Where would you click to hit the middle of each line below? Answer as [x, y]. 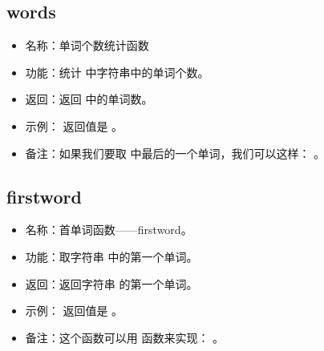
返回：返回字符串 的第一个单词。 [111, 283]
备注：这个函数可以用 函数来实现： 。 [125, 337]
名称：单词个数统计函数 [87, 45]
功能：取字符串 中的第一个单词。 [111, 256]
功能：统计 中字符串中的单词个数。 [117, 72]
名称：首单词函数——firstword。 [109, 230]
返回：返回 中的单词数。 [89, 99]
